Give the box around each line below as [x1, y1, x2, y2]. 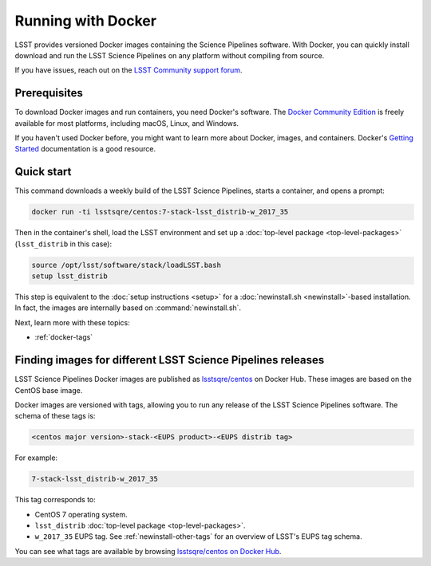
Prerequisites [14, 86, 83, 100]
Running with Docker [14, 12, 157, 29]
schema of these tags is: [14, 411, 96, 421]
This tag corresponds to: [14, 495, 96, 505]
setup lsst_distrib [31, 272, 108, 281]
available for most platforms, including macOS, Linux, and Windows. [14, 118, 239, 128]
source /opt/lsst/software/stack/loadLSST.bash [31, 260, 221, 269]
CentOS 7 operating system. [34, 509, 128, 519]
